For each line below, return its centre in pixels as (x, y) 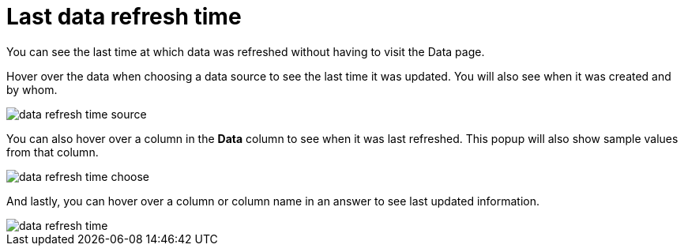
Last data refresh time (124, 17)
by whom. (32, 89)
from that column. (53, 152)
